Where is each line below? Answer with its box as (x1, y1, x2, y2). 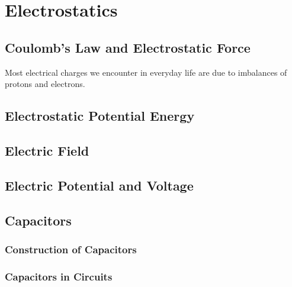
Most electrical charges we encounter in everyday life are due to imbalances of (5, 66, 287, 78)
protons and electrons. (5, 78, 85, 90)
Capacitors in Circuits (5, 269, 113, 283)
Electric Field (5, 141, 89, 159)
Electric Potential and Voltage (5, 176, 194, 194)
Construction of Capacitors (5, 241, 137, 256)
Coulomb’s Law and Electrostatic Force (5, 38, 251, 56)
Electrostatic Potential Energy (5, 107, 195, 125)
